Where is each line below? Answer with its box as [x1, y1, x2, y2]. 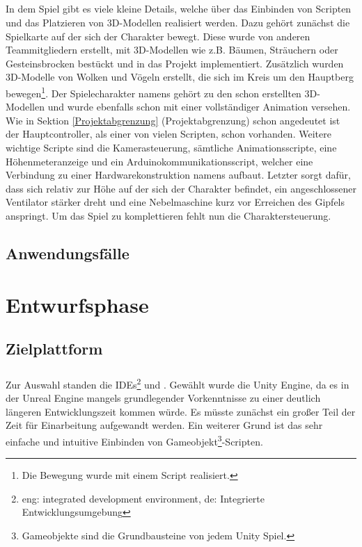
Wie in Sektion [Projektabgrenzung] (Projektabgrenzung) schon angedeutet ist [6, 113, 340, 127]
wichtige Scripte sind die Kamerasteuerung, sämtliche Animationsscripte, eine [6, 140, 337, 154]
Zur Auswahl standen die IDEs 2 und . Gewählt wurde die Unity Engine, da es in [6, 375, 349, 391]
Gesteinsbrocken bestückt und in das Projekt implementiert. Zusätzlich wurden [6, 56, 344, 70]
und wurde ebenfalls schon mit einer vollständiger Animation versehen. [47, 99, 351, 114]
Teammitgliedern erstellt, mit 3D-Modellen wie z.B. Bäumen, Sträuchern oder [6, 42, 338, 57]
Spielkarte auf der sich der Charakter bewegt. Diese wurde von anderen [6, 28, 310, 43]
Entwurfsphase [6, 290, 149, 318]
